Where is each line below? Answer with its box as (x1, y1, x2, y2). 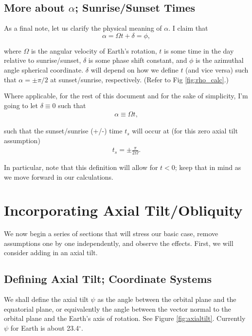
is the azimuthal (196, 55, 244, 65)
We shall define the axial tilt (4, 294, 89, 304)
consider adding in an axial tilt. (4, 247, 98, 258)
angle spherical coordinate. (4, 64, 84, 75)
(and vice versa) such (185, 64, 249, 75)
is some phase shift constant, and (88, 55, 187, 65)
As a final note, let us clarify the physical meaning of (4, 23, 162, 33)
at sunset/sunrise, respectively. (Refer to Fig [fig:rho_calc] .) (50, 74, 229, 84)
